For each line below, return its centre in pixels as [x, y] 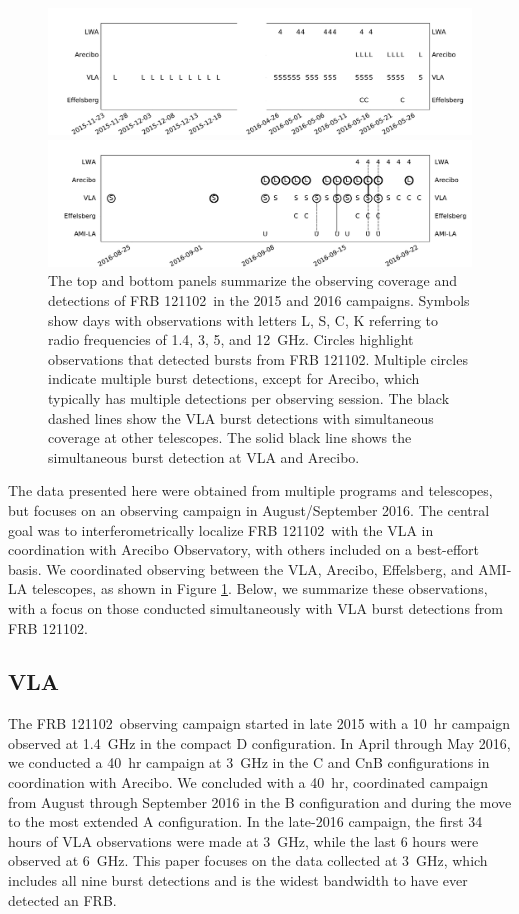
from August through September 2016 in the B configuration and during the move [260, 801]
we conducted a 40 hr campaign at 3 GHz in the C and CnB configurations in [249, 762]
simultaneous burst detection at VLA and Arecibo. [204, 456]
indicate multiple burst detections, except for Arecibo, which [234, 378]
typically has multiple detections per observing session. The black [249, 397]
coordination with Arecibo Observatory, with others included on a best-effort [244, 549]
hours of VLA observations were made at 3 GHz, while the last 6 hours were [243, 840]
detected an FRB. [62, 899]
